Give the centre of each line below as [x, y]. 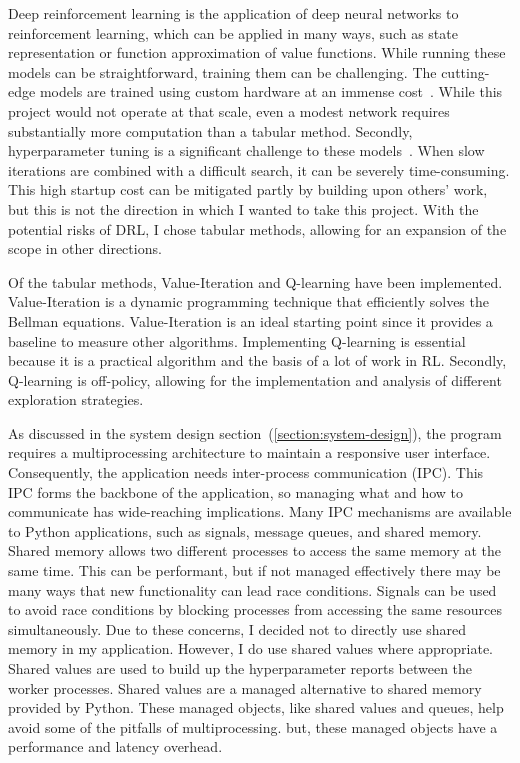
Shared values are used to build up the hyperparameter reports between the [240, 668]
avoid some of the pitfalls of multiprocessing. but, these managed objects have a [253, 726]
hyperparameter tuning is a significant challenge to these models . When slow [246, 150]
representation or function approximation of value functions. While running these [257, 52]
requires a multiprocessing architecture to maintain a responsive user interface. [249, 452]
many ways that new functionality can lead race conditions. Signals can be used [252, 589]
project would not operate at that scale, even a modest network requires [229, 110]
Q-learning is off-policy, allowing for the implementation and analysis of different [255, 379]
